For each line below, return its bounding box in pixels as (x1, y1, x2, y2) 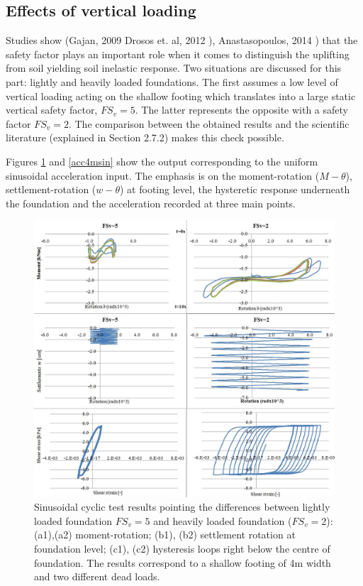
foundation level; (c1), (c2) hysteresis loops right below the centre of (34, 541, 330, 555)
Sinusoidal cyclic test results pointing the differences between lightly (34, 499, 330, 514)
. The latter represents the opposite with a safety (135, 102, 348, 117)
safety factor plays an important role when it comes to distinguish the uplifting (6, 46, 350, 61)
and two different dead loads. (34, 569, 160, 584)
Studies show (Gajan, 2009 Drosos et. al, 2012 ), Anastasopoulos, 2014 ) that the (6, 33, 358, 48)
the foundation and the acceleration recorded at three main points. (6, 195, 296, 210)
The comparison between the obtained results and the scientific (74, 116, 350, 131)
